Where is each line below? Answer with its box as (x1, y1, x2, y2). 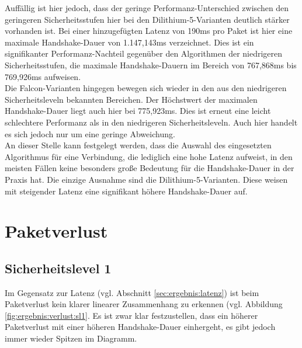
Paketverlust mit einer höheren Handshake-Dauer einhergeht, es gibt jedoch (5, 321, 276, 333)
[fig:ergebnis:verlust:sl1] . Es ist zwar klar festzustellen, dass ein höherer (5, 309, 258, 321)
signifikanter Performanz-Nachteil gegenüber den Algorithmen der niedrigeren (5, 47, 283, 60)
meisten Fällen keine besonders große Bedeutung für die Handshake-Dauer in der (5, 162, 294, 174)
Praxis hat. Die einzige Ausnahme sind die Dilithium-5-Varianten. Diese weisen (5, 173, 288, 185)
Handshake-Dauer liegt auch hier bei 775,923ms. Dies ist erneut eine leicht (5, 105, 271, 117)
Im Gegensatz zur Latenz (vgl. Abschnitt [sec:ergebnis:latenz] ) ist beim (5, 286, 259, 298)
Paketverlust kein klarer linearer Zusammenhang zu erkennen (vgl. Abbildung (5, 298, 283, 310)
